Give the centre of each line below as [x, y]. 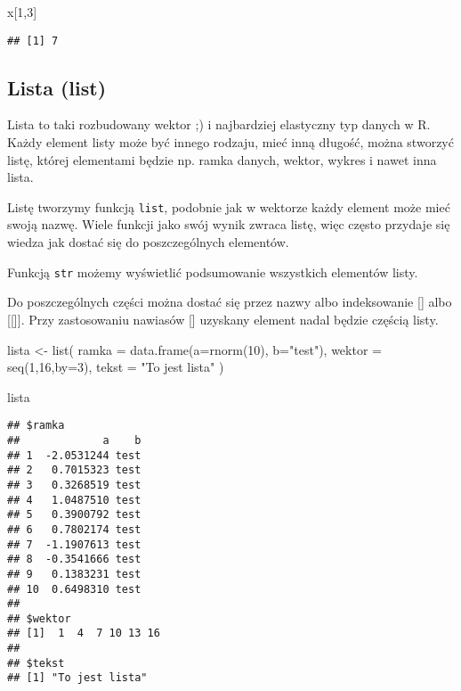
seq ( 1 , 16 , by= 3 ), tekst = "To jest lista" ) [116, 367]
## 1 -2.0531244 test [74, 455]
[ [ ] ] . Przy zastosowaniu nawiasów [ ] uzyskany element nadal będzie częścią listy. [223, 319]
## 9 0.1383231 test [74, 574]
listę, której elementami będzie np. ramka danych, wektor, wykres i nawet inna [222, 159]
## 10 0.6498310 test [74, 589]
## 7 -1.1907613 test [74, 544]
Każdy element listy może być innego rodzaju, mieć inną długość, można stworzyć [230, 142]
